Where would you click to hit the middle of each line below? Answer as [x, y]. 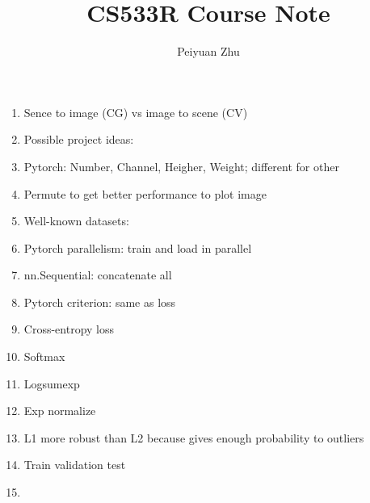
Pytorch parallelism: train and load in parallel [138, 247]
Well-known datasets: [76, 221]
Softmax [44, 356]
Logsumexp [52, 383]
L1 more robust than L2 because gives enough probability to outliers [194, 437]
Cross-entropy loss [69, 329]
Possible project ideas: [79, 139]
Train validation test [75, 465]
